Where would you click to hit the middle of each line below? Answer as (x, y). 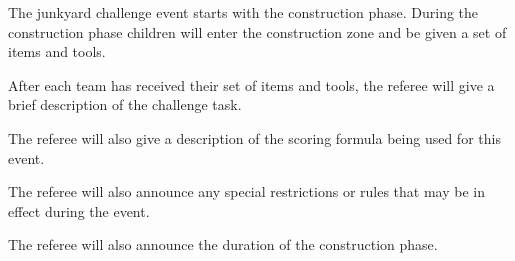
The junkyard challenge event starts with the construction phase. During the (243, 12)
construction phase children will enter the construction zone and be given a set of (257, 31)
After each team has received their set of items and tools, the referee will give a (251, 84)
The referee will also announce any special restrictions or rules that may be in (246, 191)
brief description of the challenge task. (125, 104)
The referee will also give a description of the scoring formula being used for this (254, 137)
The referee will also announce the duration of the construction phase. (223, 244)
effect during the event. (79, 210)
